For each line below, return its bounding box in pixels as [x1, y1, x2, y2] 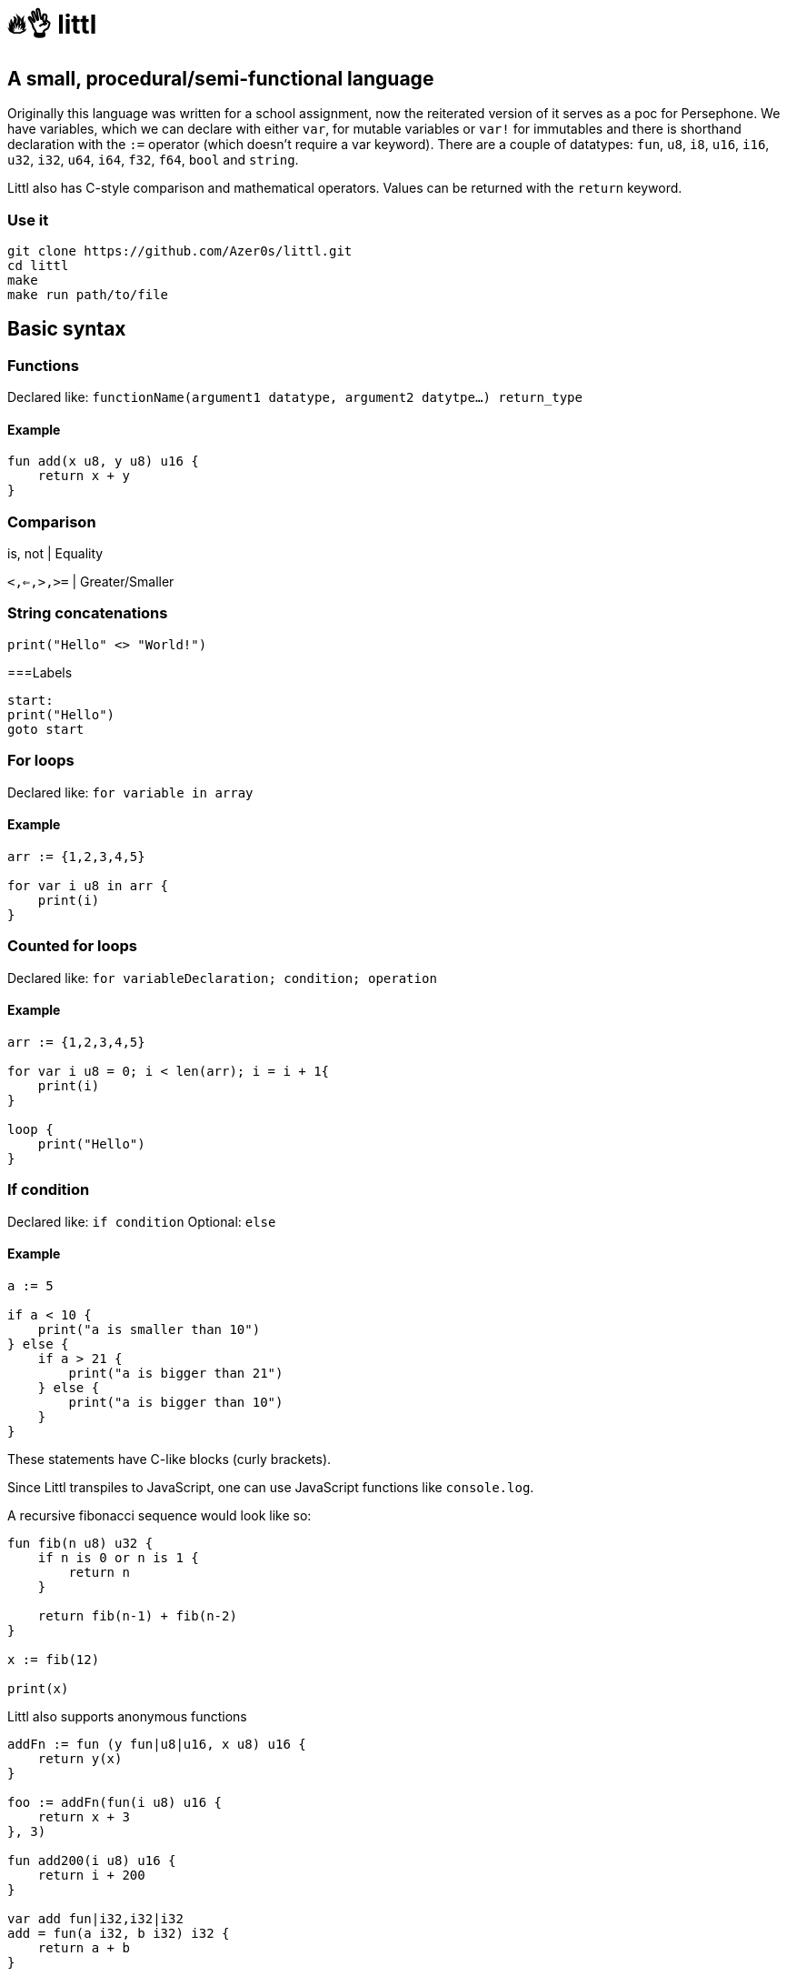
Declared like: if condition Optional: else [7, 1213, 276, 1229]
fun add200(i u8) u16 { [7, 1852, 176, 1868]
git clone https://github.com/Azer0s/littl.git [7, 243, 353, 258]
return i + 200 [37, 1867, 145, 1882]
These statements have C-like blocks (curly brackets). [7, 1450, 332, 1467]
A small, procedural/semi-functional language [7, 66, 434, 90]
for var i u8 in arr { [7, 878, 169, 893]
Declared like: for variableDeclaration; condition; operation [7, 969, 437, 986]
